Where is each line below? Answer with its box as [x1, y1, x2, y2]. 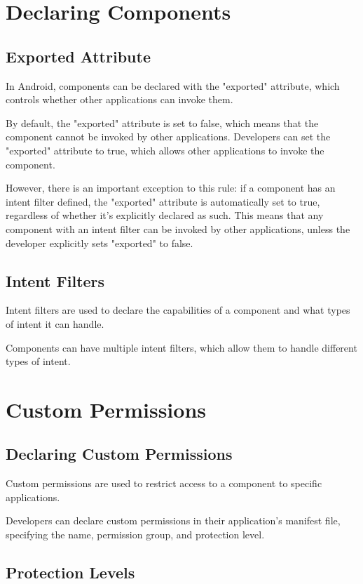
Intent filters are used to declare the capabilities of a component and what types [6, 303, 350, 317]
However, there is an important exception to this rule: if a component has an [6, 180, 336, 195]
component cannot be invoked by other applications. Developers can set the [6, 129, 331, 144]
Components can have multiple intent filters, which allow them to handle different [6, 340, 357, 354]
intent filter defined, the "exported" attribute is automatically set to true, [6, 194, 320, 208]
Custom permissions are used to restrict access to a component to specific [6, 476, 322, 491]
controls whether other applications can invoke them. [6, 92, 233, 107]
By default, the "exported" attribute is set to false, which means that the [6, 115, 319, 130]
